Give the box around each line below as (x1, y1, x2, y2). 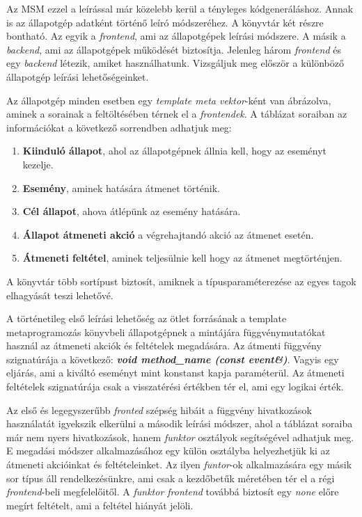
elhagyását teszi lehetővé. (6, 287, 113, 302)
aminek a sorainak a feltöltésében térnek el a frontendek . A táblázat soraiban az (6, 106, 347, 121)
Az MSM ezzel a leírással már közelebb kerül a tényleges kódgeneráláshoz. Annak (6, 1, 354, 15)
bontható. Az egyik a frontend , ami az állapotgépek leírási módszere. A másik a (6, 29, 346, 43)
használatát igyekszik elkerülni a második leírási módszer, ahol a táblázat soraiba (6, 416, 353, 431)
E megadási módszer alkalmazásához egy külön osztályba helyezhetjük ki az (6, 443, 330, 458)
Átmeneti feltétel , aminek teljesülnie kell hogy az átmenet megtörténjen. (22, 250, 343, 265)
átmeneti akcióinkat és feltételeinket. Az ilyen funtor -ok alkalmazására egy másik (6, 457, 352, 472)
